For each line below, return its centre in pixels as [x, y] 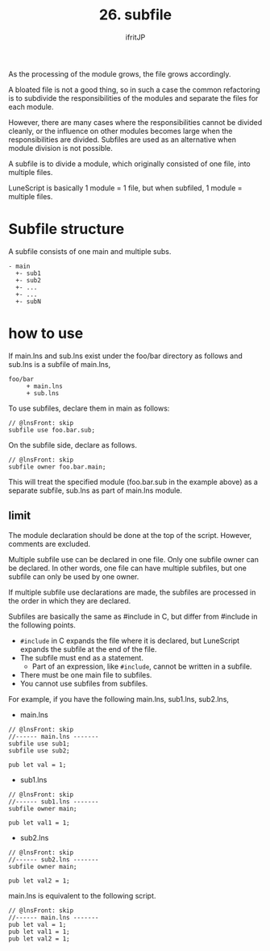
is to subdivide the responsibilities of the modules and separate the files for [133, 98]
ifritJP [135, 37]
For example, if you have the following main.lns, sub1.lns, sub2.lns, [119, 699]
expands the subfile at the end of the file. [88, 649]
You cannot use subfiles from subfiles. [84, 683]
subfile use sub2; [39, 751]
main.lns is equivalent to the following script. [82, 895]
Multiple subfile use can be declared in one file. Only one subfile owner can [134, 559]
